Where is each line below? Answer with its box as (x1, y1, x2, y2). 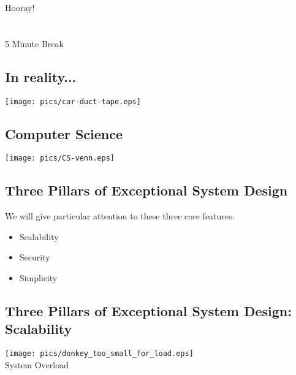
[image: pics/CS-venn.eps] (5, 154, 115, 163)
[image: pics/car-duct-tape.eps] (5, 97, 141, 106)
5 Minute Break (5, 37, 64, 50)
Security (19, 251, 50, 263)
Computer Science (5, 124, 123, 143)
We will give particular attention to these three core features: (5, 210, 235, 222)
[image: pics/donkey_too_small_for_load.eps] (5, 349, 194, 358)
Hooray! (5, 1, 35, 13)
